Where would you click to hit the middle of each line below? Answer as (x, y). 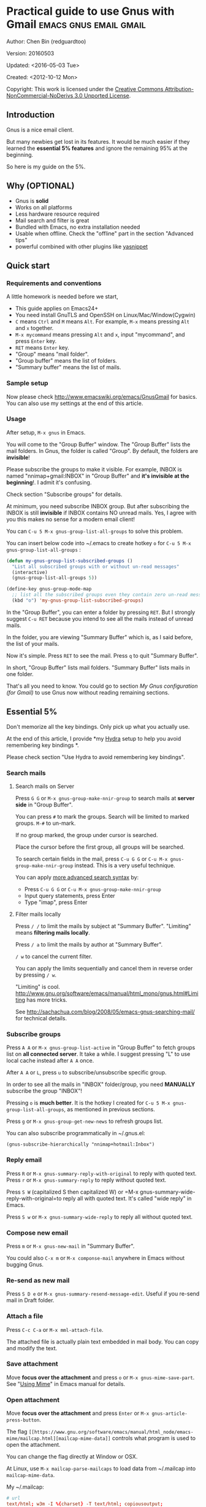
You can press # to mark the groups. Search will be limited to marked (102, 817)
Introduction (31, 115)
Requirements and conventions (54, 283)
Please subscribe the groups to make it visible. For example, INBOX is (94, 469)
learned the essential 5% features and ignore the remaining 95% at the (97, 148)
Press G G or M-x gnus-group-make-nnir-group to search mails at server (105, 798)
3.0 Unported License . (103, 95)
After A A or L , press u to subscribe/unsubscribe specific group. (86, 1072)
